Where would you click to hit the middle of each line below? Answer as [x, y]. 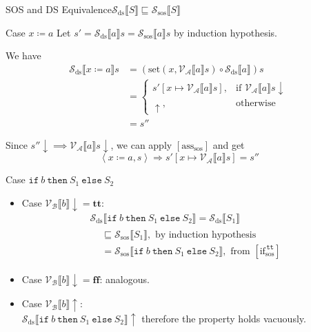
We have [23, 55]
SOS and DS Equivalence [59, 9]
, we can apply [141, 144]
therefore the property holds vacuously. [224, 318]
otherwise [256, 104]
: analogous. [124, 279]
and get [229, 144]
